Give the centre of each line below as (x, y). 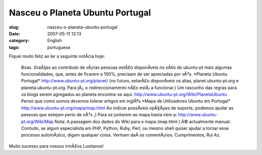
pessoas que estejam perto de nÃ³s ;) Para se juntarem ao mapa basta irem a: (99, 115)
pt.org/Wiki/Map (37, 122)
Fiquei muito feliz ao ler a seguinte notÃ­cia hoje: (57, 56)
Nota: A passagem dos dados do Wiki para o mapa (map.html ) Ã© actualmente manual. (143, 122)
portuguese (59, 47)
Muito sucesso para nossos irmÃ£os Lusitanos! (56, 146)
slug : (14, 27)
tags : (14, 47)
